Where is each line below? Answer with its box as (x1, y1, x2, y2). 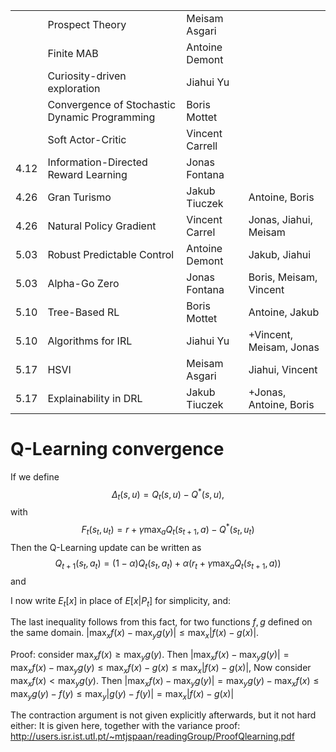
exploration (47, 82, 101, 95)
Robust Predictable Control (47, 248, 175, 261)
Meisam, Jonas (248, 340, 320, 354)
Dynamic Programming (47, 110, 156, 124)
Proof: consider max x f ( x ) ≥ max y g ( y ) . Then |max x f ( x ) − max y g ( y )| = (10, 649, 290, 663)
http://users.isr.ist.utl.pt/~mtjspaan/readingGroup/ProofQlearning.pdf (10, 730, 295, 743)
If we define (10, 470, 60, 483)
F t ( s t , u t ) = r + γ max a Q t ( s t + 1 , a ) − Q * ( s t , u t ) (81, 522, 255, 538)
